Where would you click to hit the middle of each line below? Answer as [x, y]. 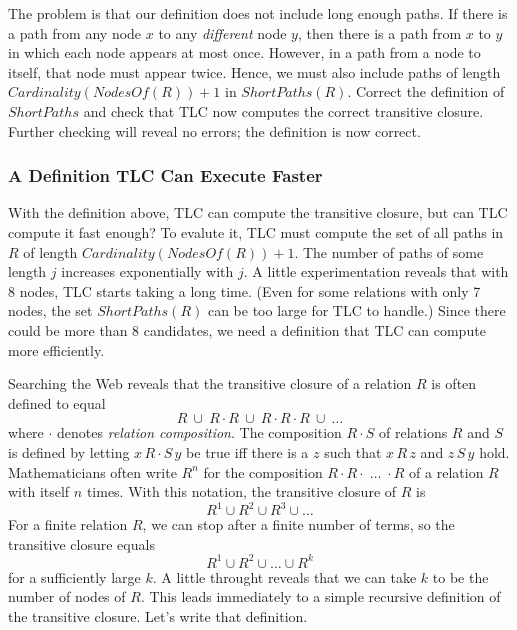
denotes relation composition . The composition [199, 432]
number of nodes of [67, 596]
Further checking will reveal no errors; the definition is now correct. [214, 130]
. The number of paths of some [389, 251]
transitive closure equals [81, 543]
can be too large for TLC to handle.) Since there [356, 310]
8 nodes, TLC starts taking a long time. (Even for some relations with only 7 [244, 290]
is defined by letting [69, 451]
